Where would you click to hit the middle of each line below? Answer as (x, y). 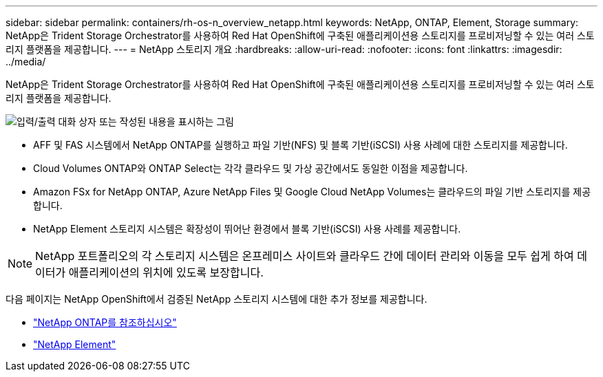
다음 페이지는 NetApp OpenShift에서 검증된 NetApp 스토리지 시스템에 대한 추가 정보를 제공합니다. (216, 299)
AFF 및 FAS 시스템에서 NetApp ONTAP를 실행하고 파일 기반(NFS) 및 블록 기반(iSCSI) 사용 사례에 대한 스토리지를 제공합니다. (300, 145)
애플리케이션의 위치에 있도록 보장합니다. (166, 272)
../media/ (26, 62)
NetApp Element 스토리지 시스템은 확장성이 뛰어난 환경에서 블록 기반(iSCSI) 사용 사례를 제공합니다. (247, 229)
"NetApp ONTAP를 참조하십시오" (105, 322)
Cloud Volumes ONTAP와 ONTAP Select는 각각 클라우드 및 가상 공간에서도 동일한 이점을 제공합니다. (251, 168)
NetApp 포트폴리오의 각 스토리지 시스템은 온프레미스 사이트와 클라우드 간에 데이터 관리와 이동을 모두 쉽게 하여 (305, 256)
